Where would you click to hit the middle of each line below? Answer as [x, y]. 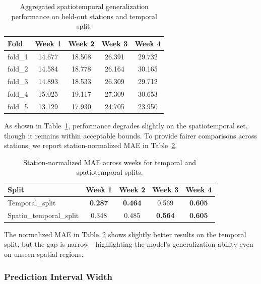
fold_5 [18, 106]
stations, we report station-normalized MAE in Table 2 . [91, 145]
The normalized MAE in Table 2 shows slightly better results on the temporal [125, 234]
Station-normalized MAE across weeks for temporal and [110, 162]
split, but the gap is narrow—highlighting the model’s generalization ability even [129, 244]
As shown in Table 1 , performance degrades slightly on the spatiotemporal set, [126, 126]
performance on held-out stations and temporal [84, 16]
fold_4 [18, 94]
